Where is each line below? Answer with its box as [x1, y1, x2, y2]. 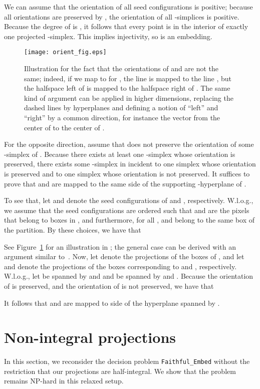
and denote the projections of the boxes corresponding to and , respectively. [4, 261, 237, 271]
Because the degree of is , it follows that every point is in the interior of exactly [4, 21, 248, 32]
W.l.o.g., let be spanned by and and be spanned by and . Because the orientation [4, 271, 253, 281]
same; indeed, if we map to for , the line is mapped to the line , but [24, 73, 231, 83]
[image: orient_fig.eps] [24, 49, 107, 56]
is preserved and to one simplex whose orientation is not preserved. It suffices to [4, 168, 250, 178]
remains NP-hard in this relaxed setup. [4, 375, 124, 386]
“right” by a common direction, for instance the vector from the [24, 112, 220, 122]
